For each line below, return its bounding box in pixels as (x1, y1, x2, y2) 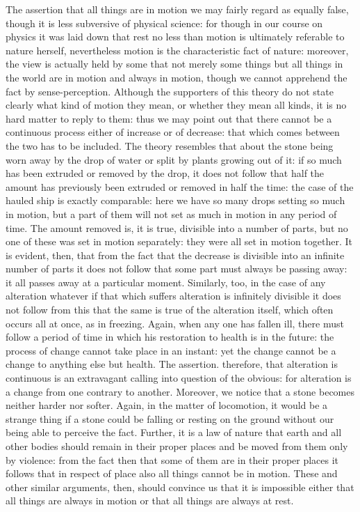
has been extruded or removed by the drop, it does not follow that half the (6, 166, 325, 180)
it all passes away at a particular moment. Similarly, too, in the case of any (6, 274, 326, 289)
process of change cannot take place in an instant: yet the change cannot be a (6, 343, 336, 357)
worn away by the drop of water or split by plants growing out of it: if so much (6, 152, 342, 166)
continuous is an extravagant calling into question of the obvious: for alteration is (6, 371, 352, 385)
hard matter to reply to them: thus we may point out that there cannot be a (6, 111, 332, 125)
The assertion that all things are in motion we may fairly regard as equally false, (6, 2, 349, 16)
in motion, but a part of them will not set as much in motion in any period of (6, 206, 337, 221)
